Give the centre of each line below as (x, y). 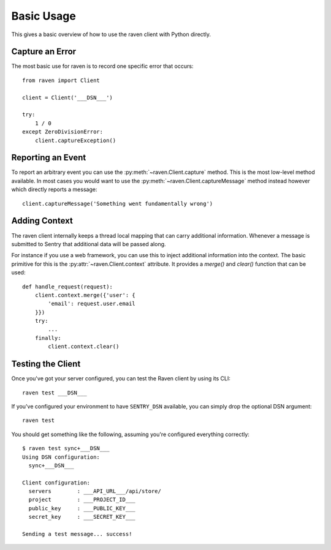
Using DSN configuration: (61, 457)
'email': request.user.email (92, 304)
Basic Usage (44, 16)
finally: (48, 338)
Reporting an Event (49, 158)
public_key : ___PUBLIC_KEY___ (82, 508)
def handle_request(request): (68, 287)
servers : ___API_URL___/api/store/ (95, 491)
